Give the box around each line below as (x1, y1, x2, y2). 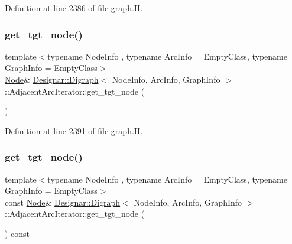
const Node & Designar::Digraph (5, 196, 121, 208)
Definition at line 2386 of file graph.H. (5, 2, 143, 14)
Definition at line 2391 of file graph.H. (5, 124, 143, 136)
